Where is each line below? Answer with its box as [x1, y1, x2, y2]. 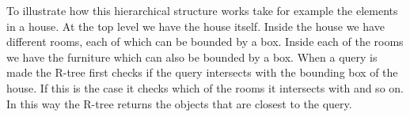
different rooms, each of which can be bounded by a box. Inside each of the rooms [6, 33, 404, 50]
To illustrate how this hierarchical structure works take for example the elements [6, 2, 398, 18]
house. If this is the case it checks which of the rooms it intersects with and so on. [6, 79, 404, 96]
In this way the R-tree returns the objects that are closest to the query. [6, 95, 352, 111]
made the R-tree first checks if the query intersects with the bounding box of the [6, 64, 398, 81]
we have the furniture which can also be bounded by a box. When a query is [6, 48, 378, 65]
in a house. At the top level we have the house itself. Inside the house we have [6, 17, 385, 34]
